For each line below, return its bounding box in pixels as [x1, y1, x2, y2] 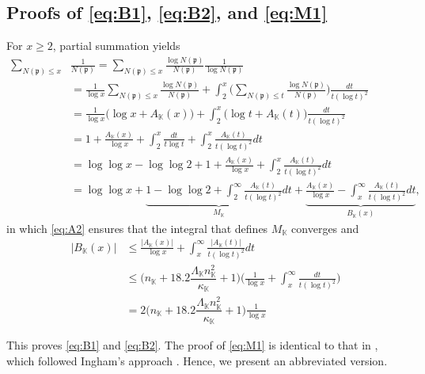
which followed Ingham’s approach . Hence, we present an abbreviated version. [6, 352, 388, 368]
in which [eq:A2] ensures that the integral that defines [6, 219, 268, 236]
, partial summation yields [52, 37, 180, 54]
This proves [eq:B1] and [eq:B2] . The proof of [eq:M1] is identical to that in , [6, 337, 378, 353]
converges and [291, 219, 359, 236]
